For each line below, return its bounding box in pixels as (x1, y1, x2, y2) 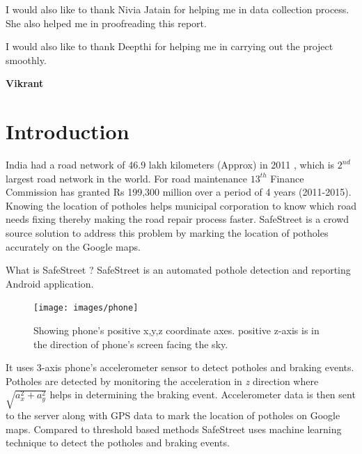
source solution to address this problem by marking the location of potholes (6, 226, 329, 240)
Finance (270, 171, 304, 185)
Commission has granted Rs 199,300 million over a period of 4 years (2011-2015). (6, 185, 352, 199)
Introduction (6, 117, 129, 146)
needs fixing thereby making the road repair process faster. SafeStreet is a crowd (6, 212, 349, 226)
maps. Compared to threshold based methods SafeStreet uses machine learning (6, 421, 342, 436)
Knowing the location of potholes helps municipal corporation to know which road (6, 198, 356, 212)
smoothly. (6, 52, 47, 67)
